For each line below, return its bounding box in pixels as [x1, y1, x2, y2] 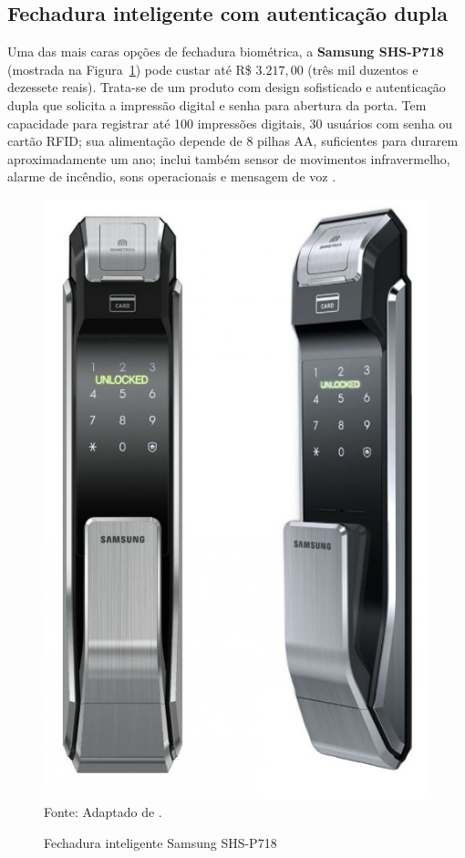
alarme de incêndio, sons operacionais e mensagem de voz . [7, 167, 336, 186]
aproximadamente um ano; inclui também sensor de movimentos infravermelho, [7, 149, 450, 168]
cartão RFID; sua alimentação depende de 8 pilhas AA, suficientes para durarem [7, 131, 459, 150]
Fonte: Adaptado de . [44, 802, 162, 822]
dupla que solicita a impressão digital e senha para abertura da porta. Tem [7, 95, 427, 114]
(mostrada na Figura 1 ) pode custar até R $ [7, 59, 252, 78]
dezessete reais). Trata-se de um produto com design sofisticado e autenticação [7, 78, 446, 97]
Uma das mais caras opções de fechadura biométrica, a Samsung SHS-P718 [7, 42, 444, 61]
